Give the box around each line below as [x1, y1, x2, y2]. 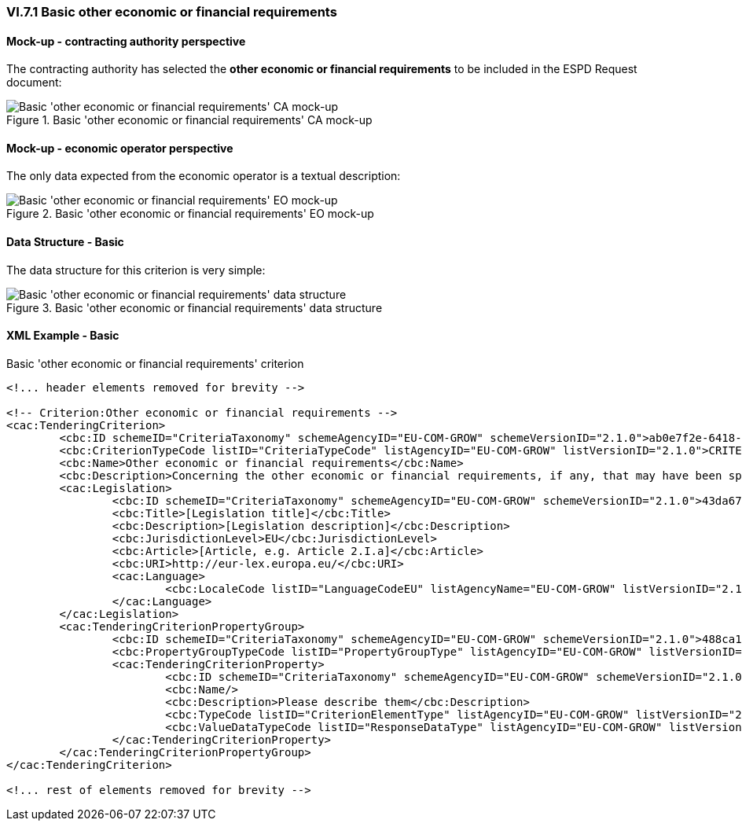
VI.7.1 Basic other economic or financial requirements [6, 4, 337, 20]
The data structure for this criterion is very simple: [6, 263, 266, 277]
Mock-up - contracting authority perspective [6, 34, 246, 48]
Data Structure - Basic [6, 235, 124, 249]
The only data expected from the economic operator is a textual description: [6, 169, 401, 183]
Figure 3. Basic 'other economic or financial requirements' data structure [6, 300, 383, 314]
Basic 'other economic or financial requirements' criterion [6, 356, 304, 370]
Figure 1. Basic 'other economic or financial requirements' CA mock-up [6, 113, 373, 127]
